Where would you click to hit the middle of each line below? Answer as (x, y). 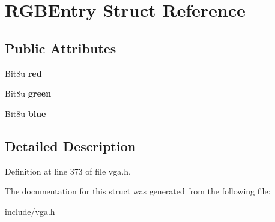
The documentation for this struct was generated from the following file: (138, 191)
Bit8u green (28, 93)
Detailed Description (71, 145)
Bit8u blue (26, 113)
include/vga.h (30, 211)
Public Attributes (61, 48)
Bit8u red (23, 73)
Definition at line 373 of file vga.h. (68, 171)
